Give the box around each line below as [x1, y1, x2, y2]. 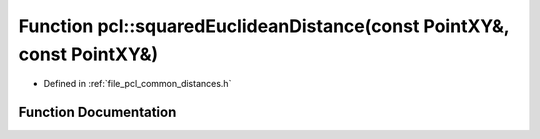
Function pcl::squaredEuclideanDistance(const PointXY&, [18, 15, 510, 37]
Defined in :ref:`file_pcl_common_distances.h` [43, 78, 232, 90]
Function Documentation [18, 104, 177, 121]
